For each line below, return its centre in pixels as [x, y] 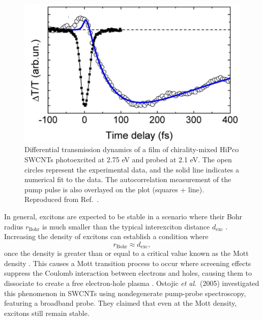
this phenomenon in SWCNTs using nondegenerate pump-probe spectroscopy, [125, 293]
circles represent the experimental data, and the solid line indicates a [132, 169]
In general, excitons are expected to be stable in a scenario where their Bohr [123, 216]
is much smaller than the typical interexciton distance [126, 226]
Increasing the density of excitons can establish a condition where [106, 236]
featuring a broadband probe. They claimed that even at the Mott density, [121, 303]
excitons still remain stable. [47, 313]
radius [14, 226]
